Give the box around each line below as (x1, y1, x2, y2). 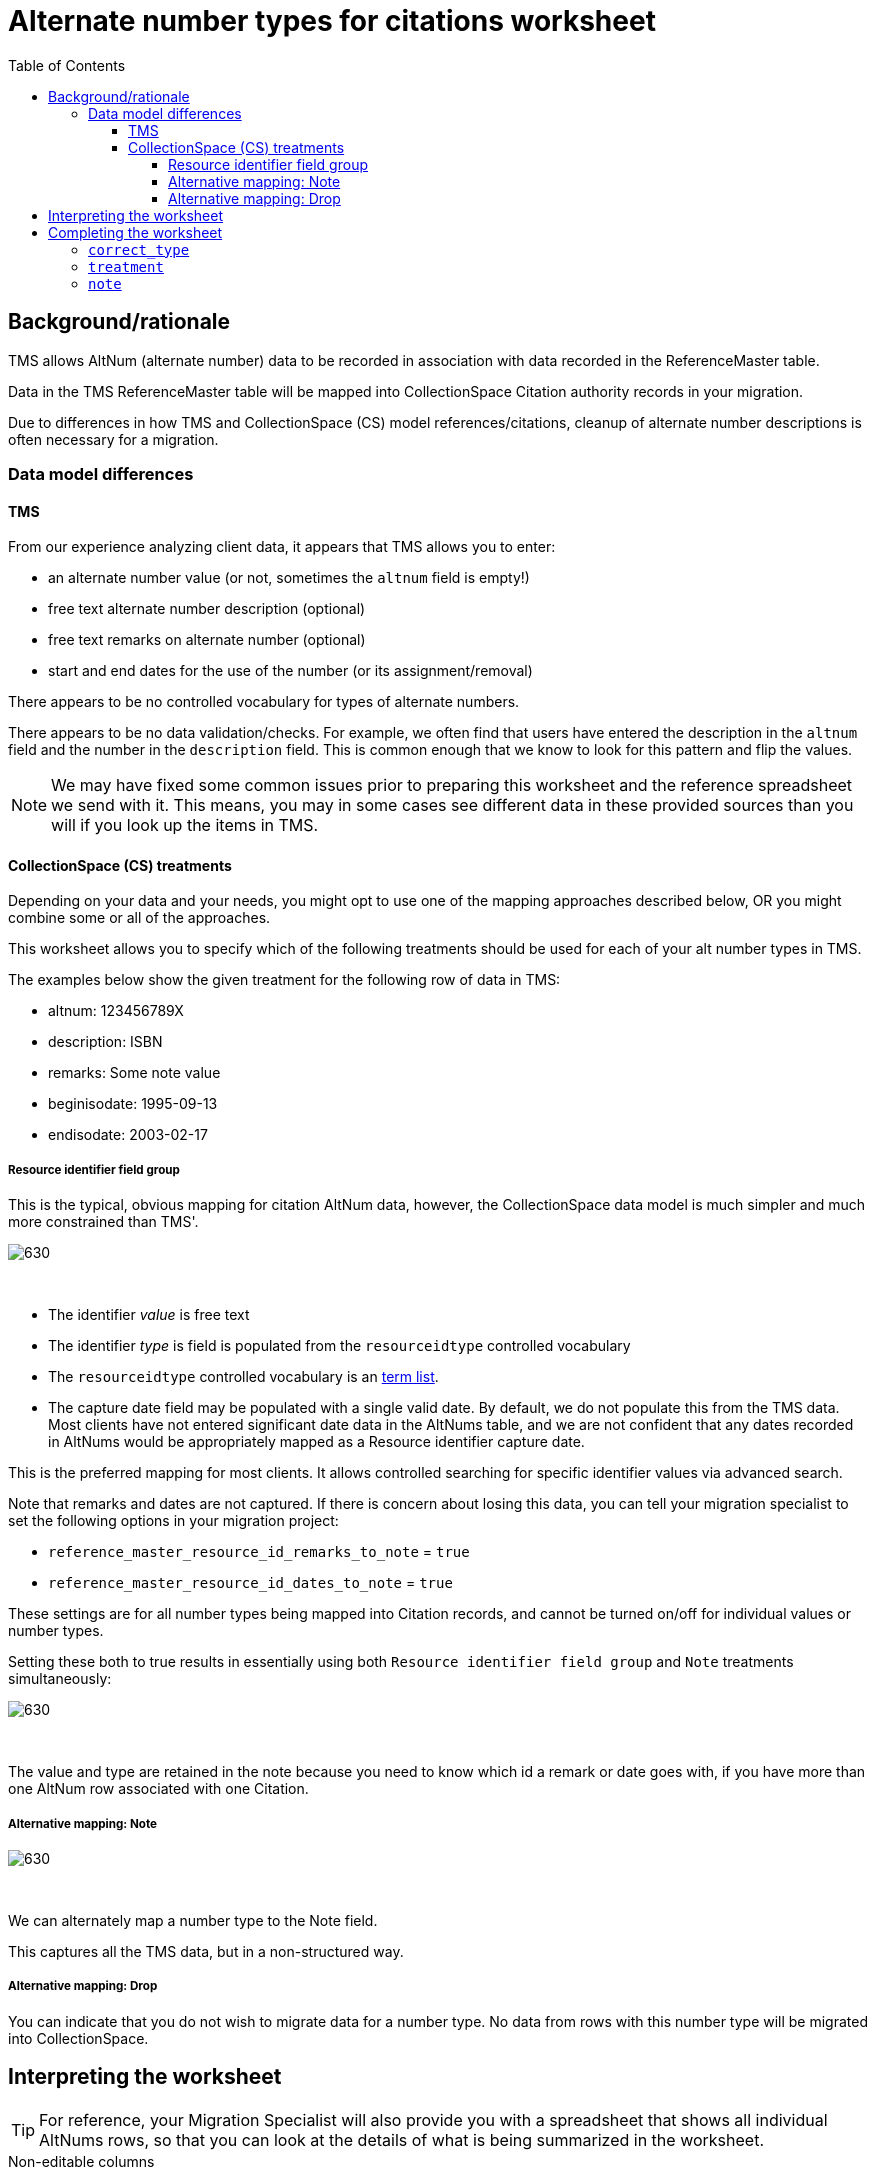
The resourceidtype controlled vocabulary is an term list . (48, 1368, 439, 1386)
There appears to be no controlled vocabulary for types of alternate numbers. (8, 693, 520, 711)
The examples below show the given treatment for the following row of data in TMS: (8, 971, 561, 989)
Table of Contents (8, 56, 126, 74)
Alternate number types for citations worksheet (8, 4, 656, 38)
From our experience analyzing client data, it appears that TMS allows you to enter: (8, 538, 556, 556)
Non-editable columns (8, 2152, 155, 2170)
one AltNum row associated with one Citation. (8, 1780, 309, 1798)
